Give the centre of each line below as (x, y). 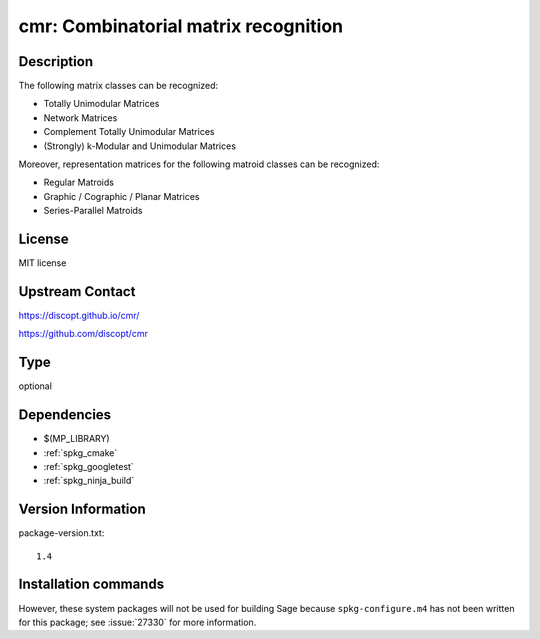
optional (35, 386)
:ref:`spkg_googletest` (88, 466)
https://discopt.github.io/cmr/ (79, 315)
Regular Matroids (79, 182)
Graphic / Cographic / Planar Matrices (121, 196)
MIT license (42, 263)
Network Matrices (80, 117)
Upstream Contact (77, 291)
